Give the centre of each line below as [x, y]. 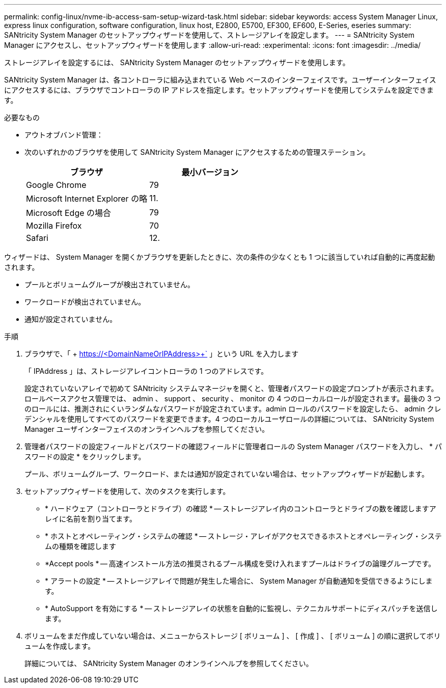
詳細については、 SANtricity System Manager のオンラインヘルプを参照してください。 [169, 663]
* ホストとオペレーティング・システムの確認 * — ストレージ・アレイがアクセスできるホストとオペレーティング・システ [243, 536]
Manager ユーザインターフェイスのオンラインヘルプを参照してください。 [147, 429]
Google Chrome [56, 185]
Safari [37, 238]
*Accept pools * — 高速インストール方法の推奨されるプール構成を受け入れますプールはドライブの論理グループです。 [240, 563]
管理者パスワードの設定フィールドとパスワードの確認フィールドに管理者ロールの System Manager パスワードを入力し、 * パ [233, 446]
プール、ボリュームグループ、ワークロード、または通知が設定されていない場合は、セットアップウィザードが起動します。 [227, 474]
